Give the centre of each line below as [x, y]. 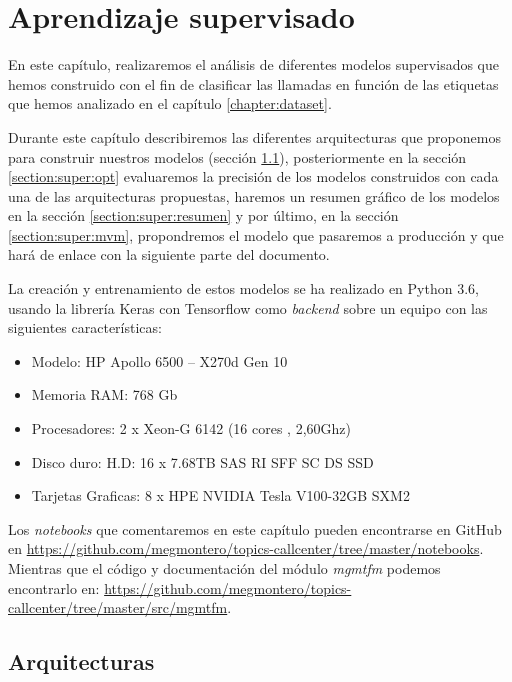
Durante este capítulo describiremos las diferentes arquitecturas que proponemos [254, 136]
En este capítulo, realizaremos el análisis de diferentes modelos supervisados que [254, 64]
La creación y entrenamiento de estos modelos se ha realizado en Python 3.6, [243, 288]
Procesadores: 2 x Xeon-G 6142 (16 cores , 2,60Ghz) [191, 428]
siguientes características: [85, 327]
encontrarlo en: [54, 587]
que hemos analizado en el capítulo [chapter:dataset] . [170, 103]
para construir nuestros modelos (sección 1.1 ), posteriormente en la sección [237, 156]
